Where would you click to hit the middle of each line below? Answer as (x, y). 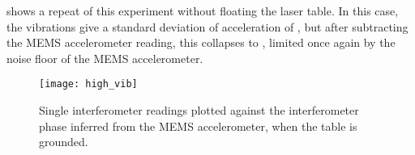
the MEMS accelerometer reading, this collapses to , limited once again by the (201, 42)
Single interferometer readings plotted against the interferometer (199, 110)
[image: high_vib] (88, 84)
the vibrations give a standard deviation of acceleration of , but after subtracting (207, 26)
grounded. (64, 142)
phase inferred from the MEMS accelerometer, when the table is (198, 126)
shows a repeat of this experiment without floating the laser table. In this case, (203, 10)
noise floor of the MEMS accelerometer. (105, 58)
